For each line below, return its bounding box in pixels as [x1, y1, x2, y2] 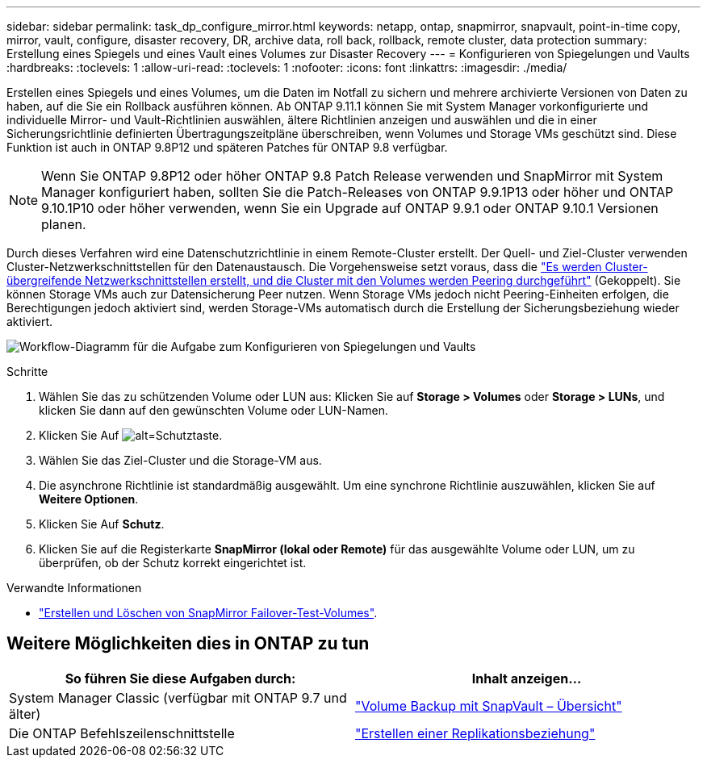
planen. [41, 216, 86, 232]
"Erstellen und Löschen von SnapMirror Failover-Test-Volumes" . [39, 606, 378, 620]
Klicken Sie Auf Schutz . [39, 517, 165, 531]
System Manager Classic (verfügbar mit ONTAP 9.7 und [9, 689, 347, 706]
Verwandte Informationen [6, 581, 142, 595]
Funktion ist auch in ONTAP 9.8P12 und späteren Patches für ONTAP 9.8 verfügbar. [6, 140, 448, 154]
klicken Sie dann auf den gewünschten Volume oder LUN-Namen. [39, 403, 388, 417]
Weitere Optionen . [39, 492, 139, 506]
